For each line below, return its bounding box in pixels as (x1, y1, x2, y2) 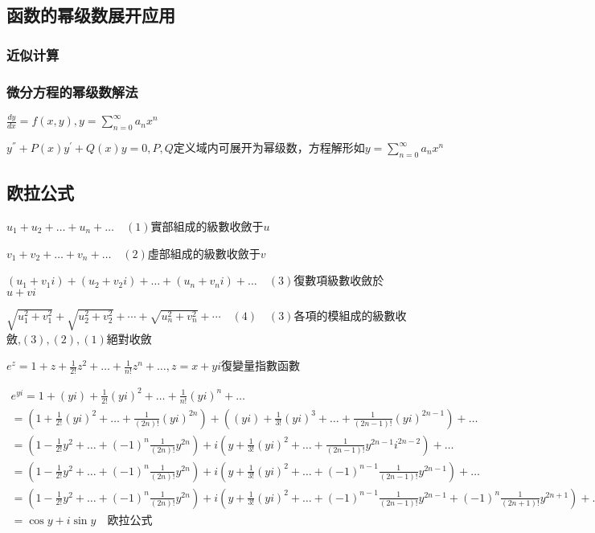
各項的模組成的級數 (293, 306, 396, 323)
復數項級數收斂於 (293, 272, 384, 289)
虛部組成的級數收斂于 (147, 244, 261, 261)
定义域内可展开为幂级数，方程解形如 (173, 143, 365, 155)
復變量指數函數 (221, 357, 301, 374)
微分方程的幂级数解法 (6, 81, 138, 101)
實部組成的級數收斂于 (150, 218, 264, 235)
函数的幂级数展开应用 (6, 2, 175, 27)
